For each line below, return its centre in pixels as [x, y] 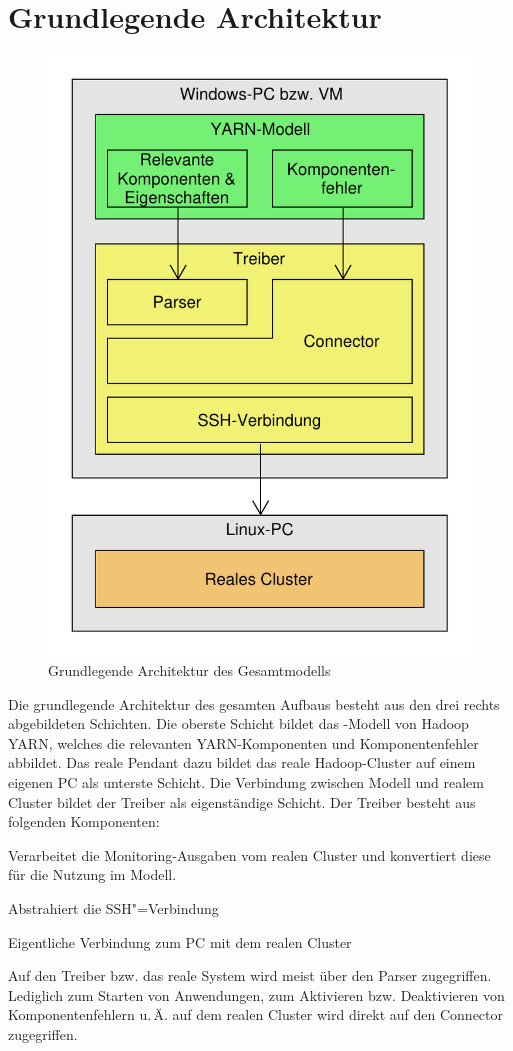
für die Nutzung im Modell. [92, 874]
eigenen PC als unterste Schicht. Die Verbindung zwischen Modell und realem [246, 782]
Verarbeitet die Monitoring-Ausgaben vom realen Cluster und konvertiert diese [249, 854]
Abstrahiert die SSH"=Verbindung [113, 908]
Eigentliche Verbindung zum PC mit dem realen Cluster [180, 941]
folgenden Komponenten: [84, 821]
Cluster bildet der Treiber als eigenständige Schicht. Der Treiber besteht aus [242, 801]
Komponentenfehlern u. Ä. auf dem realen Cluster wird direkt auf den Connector [256, 1014]
